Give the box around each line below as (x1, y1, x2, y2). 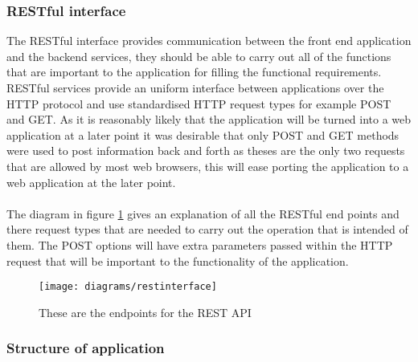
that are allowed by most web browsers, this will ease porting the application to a (6, 157, 409, 174)
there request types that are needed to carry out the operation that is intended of (6, 221, 408, 238)
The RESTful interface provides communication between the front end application (6, 32, 412, 49)
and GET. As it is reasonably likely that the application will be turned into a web (6, 111, 412, 128)
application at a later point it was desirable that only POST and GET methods (6, 126, 400, 143)
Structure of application (6, 338, 165, 358)
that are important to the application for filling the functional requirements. (6, 63, 382, 80)
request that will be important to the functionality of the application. (6, 252, 349, 269)
